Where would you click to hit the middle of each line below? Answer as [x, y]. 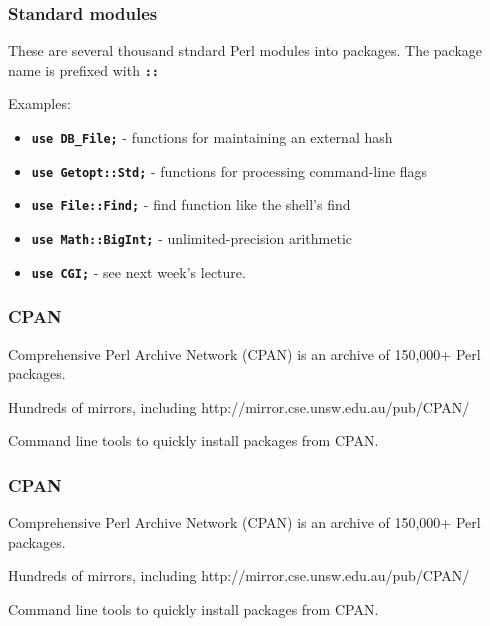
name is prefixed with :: [83, 69]
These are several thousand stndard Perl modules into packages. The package [245, 50]
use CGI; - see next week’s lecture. [138, 271]
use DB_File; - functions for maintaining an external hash [212, 137]
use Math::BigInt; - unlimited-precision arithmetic [191, 238]
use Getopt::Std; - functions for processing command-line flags [229, 170]
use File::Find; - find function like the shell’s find [191, 204]
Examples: [39, 103]
